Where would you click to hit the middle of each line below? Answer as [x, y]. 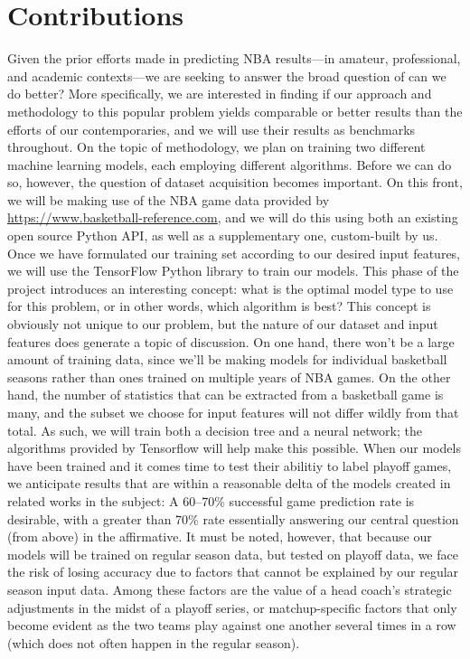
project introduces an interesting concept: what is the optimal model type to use [230, 288]
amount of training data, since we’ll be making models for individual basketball [227, 359]
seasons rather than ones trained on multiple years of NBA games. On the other [229, 377]
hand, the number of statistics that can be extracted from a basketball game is [226, 395]
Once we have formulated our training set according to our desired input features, [234, 253]
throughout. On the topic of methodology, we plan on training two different [216, 147]
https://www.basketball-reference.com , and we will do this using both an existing [233, 217]
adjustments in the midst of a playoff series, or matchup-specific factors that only [232, 607]
